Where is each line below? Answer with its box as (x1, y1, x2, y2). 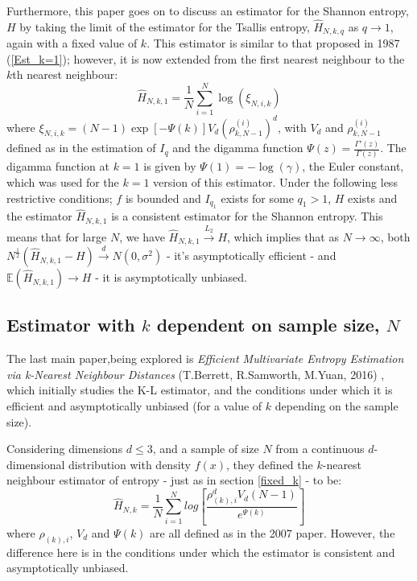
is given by (143, 158, 196, 175)
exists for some (221, 189, 294, 206)
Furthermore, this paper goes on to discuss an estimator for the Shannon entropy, (6, 2, 409, 19)
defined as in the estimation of (6, 139, 156, 156)
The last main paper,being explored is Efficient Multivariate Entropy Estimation (6, 350, 404, 367)
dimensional (6, 455, 65, 472)
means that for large (6, 228, 107, 245)
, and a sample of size (152, 440, 259, 457)
